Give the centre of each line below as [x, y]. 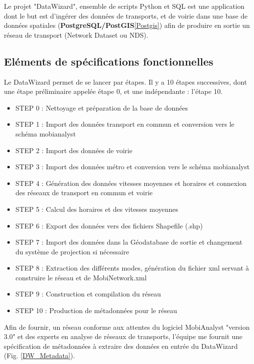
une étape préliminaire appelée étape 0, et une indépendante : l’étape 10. [113, 91]
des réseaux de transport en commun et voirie [84, 193]
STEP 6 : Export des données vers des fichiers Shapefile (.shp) [109, 225]
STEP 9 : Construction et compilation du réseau [88, 294]
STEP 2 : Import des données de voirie [74, 150]
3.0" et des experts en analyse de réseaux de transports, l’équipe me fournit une [123, 336]
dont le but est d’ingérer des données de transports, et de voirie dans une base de [126, 15]
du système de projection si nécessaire [72, 251]
